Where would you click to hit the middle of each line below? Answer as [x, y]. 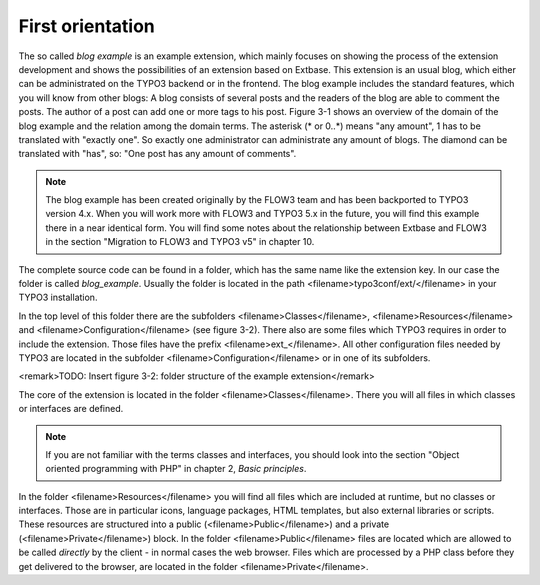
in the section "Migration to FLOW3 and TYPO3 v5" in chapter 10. [180, 242]
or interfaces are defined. [71, 409]
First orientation [86, 26]
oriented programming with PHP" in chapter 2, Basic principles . [176, 469]
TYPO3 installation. [58, 297]
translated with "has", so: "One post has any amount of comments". [157, 154]
